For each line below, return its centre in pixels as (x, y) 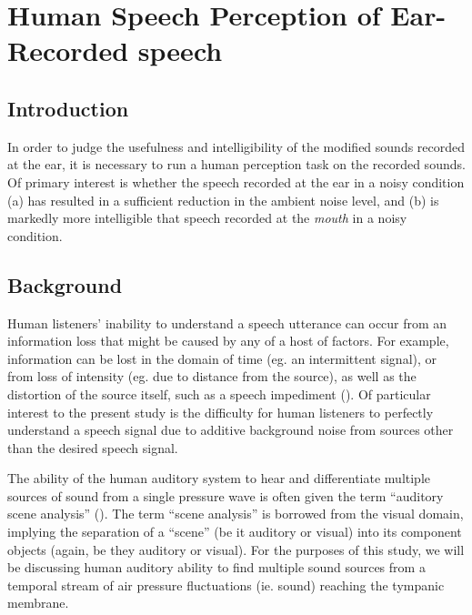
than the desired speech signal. (93, 447)
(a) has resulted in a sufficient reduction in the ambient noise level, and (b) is (223, 200)
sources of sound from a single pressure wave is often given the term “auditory (226, 495)
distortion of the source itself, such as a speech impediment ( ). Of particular (219, 393)
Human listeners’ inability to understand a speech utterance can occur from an (227, 323)
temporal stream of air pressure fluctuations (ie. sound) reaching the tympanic (226, 585)
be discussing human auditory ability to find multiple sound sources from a (216, 567)
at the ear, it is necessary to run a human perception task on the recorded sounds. (236, 164)
